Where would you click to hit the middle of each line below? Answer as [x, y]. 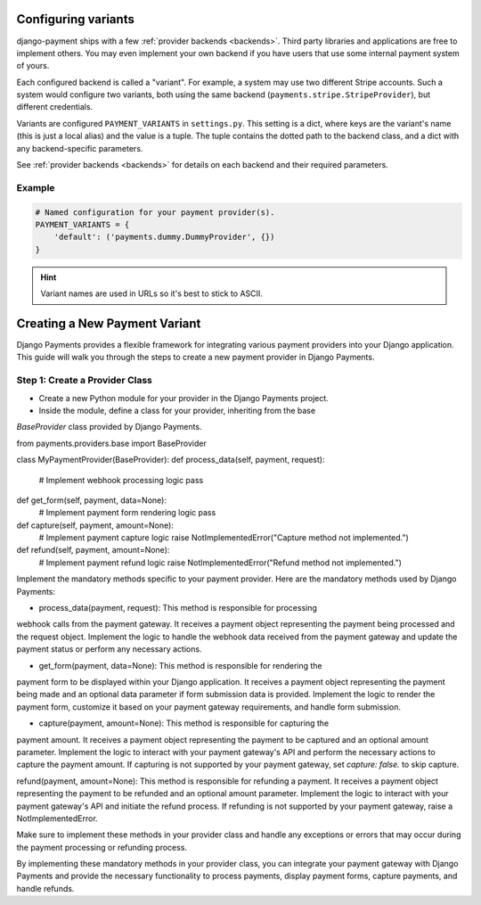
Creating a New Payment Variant [109, 323]
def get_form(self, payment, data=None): [91, 500]
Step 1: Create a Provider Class [85, 381]
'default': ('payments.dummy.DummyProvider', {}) [164, 237]
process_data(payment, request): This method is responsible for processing [178, 608]
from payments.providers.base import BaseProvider [111, 443]
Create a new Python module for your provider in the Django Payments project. [183, 398]
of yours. [33, 66]
